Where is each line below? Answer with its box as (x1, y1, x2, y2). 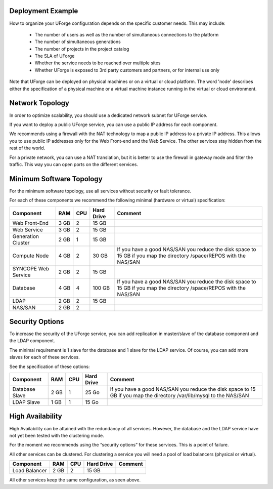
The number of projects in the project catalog (34, 46, 129, 52)
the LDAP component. (9, 338, 55, 344)
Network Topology (9, 99, 69, 107)
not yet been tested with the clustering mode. (9, 432, 104, 438)
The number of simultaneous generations (34, 38, 121, 45)
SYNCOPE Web (12, 265, 50, 272)
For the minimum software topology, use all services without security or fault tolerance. (9, 188, 192, 194)
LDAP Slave (12, 399, 40, 406)
